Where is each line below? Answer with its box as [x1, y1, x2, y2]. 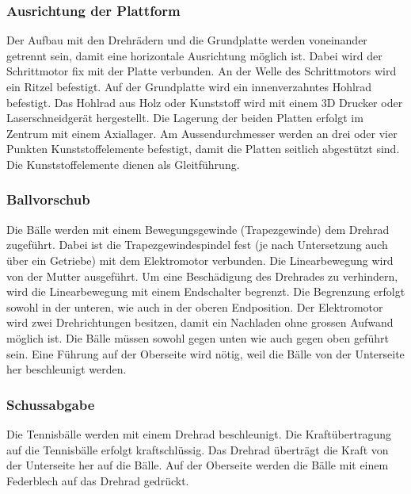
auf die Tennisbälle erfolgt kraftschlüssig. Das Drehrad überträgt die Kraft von [6, 441, 389, 458]
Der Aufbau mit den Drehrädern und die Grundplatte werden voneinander [6, 32, 367, 48]
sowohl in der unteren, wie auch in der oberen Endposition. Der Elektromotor [6, 298, 383, 315]
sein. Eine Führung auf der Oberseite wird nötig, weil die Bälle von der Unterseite [6, 345, 405, 362]
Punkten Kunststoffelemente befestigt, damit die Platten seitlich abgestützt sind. [6, 140, 400, 157]
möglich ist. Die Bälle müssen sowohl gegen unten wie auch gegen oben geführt [6, 329, 389, 346]
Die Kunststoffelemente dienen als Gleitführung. [6, 155, 240, 172]
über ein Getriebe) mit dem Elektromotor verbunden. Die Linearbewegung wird [6, 251, 394, 268]
